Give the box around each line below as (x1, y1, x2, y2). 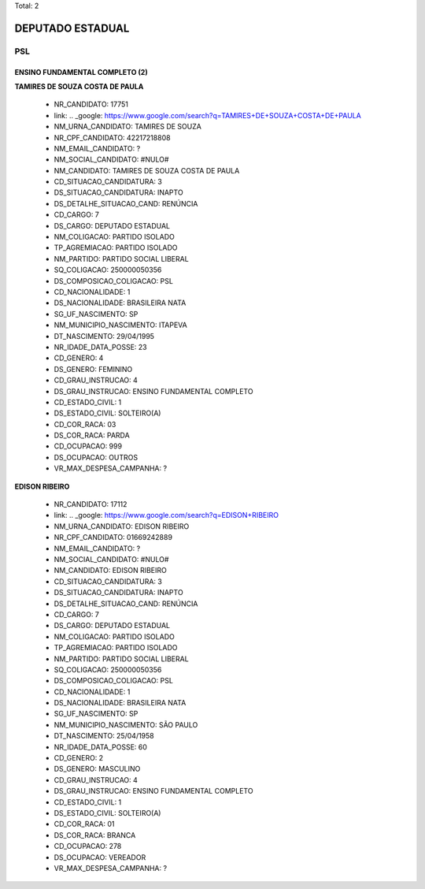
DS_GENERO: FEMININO (54, 364, 133, 374)
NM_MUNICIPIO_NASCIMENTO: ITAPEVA (54, 320, 188, 330)
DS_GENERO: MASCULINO (54, 764, 141, 774)
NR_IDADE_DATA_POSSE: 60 (54, 742, 147, 752)
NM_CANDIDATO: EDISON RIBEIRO (54, 566, 167, 575)
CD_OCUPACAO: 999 (54, 441, 122, 451)
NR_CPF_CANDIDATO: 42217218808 (54, 132, 171, 142)
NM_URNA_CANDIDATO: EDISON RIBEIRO (54, 521, 190, 531)
